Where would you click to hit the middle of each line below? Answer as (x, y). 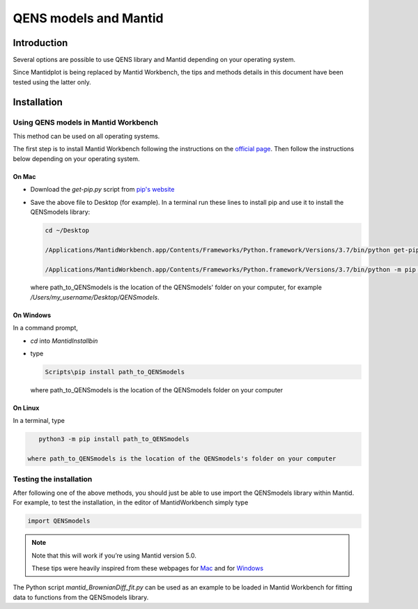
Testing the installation (53, 479)
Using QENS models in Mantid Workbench (85, 122)
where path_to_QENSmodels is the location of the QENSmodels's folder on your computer (182, 459)
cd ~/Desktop (67, 230)
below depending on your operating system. (76, 159)
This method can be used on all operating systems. (86, 136)
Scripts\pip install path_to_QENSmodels (115, 372)
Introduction (40, 43)
